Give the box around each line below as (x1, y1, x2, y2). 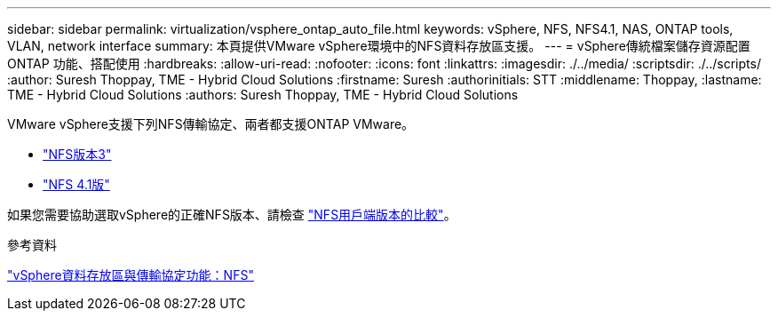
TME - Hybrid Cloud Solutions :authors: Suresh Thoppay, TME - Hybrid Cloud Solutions (7, 87, 519, 102)
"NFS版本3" (43, 147, 112, 162)
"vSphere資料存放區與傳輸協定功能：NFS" (7, 267, 254, 282)
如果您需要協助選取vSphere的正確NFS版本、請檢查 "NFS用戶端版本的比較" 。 (7, 207, 456, 222)
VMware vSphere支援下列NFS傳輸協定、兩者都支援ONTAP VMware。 (7, 116, 415, 131)
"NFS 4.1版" (43, 177, 110, 192)
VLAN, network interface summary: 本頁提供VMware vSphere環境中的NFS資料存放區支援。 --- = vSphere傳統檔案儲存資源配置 (7, 38, 750, 53)
